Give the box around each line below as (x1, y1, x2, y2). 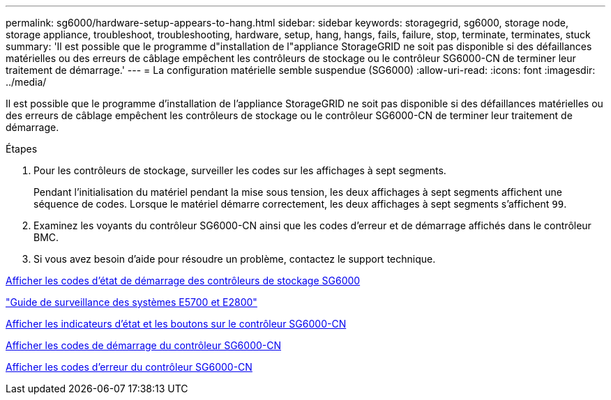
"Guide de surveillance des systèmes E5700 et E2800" (6, 296, 257, 308)
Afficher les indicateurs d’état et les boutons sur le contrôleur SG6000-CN (6, 318, 347, 330)
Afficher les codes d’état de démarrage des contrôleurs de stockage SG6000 (6, 275, 361, 286)
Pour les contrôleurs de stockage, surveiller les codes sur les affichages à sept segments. (33, 164, 446, 176)
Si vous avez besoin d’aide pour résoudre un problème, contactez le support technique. (33, 253, 436, 265)
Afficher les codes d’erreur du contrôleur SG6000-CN (6, 361, 252, 373)
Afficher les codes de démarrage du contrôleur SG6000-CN (6, 339, 282, 351)
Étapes (6, 143, 38, 155)
